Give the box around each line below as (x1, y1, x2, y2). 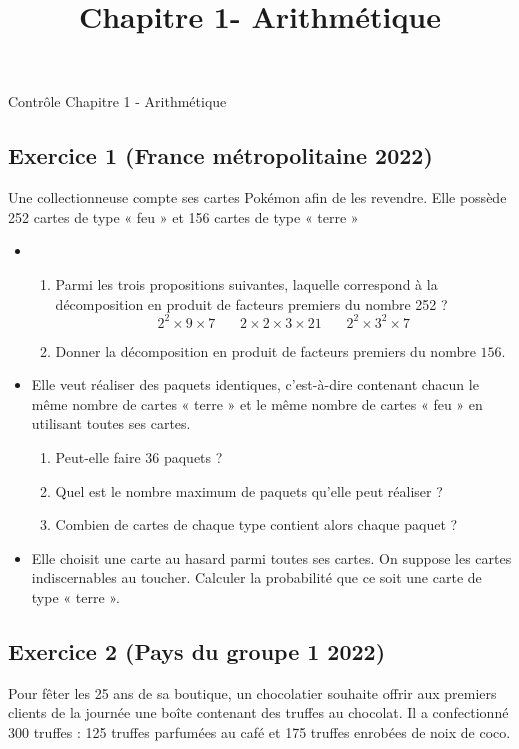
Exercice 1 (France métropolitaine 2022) (8, 140, 433, 171)
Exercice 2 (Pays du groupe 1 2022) (8, 635, 386, 666)
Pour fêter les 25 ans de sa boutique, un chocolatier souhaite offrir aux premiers (8, 682, 497, 703)
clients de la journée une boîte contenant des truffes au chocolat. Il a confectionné (8, 702, 509, 723)
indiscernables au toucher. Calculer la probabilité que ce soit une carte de (31, 567, 482, 588)
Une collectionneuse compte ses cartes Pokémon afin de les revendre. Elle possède (8, 187, 507, 208)
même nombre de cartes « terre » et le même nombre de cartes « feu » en (31, 393, 483, 414)
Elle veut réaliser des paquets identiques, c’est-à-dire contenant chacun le (31, 374, 479, 395)
